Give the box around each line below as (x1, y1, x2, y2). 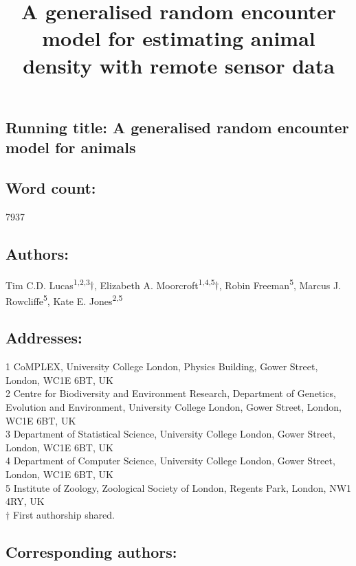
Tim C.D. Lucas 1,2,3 (5, 275, 90, 292)
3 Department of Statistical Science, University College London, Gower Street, (5, 427, 335, 441)
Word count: (5, 177, 96, 198)
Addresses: (5, 327, 82, 348)
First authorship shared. (12, 507, 115, 521)
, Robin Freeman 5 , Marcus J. (219, 275, 342, 292)
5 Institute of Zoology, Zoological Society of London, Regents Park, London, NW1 (5, 480, 352, 495)
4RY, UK (5, 494, 45, 508)
